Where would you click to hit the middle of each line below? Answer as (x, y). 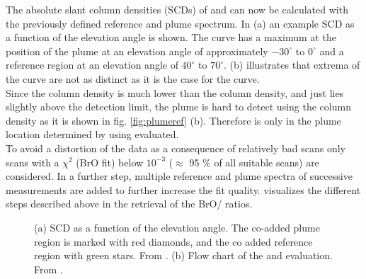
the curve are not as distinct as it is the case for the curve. (133, 78)
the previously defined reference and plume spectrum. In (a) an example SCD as (180, 23)
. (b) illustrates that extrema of (292, 65)
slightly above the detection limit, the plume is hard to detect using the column (178, 107)
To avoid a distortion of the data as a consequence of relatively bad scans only (176, 148)
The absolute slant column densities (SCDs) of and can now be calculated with (177, 9)
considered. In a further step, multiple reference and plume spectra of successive (179, 176)
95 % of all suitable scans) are (254, 162)
